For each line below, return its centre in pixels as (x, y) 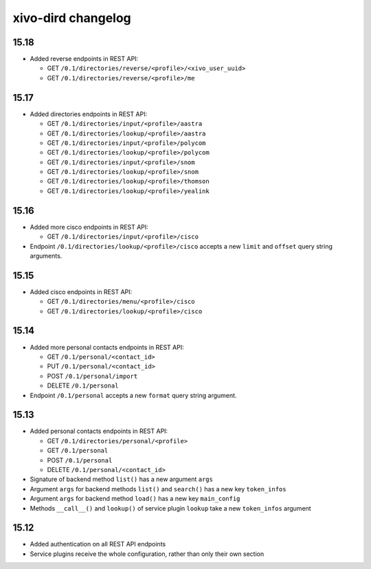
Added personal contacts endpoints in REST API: (99, 431)
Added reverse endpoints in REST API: (84, 59)
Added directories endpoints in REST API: (89, 114)
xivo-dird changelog (72, 18)
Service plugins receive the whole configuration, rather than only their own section (147, 554)
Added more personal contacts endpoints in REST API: (107, 347)
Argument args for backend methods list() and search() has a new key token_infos (158, 489)
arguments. (46, 256)
